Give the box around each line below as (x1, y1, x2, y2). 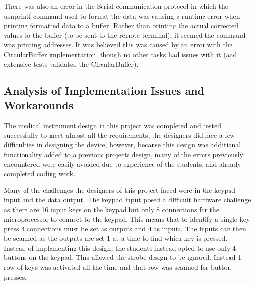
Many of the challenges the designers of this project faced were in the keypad (4, 185, 236, 195)
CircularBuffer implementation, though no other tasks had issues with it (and (4, 49, 237, 59)
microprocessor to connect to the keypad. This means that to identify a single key (4, 214, 250, 224)
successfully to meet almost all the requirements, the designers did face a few (4, 130, 235, 140)
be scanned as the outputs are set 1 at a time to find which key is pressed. (4, 233, 228, 243)
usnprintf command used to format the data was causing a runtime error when (4, 10, 240, 21)
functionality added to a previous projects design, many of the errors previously (4, 149, 243, 159)
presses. (4, 271, 27, 282)
